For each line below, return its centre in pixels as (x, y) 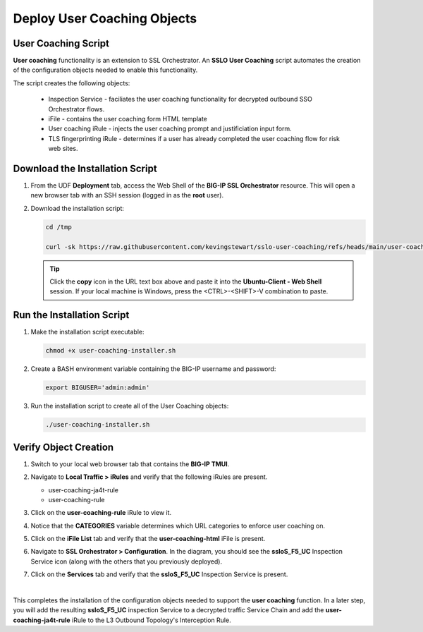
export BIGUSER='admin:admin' (98, 388)
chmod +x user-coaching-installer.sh (111, 351)
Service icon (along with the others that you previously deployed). (126, 561)
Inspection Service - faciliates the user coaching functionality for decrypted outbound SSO (180, 99)
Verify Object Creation (63, 447)
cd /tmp (59, 227)
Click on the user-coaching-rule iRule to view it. (101, 513)
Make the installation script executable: (87, 332)
